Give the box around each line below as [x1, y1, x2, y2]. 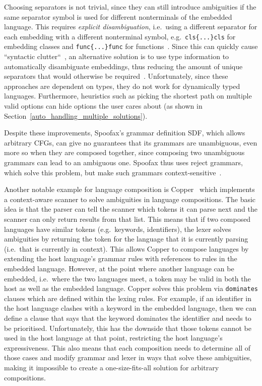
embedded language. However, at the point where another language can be [4, 263, 234, 273]
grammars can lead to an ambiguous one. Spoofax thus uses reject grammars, [4, 157, 243, 168]
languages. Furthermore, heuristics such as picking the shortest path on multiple [4, 90, 252, 101]
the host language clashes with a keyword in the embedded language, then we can [4, 303, 256, 313]
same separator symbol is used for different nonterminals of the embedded [4, 11, 232, 22]
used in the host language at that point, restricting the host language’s [4, 332, 223, 343]
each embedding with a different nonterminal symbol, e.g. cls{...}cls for [4, 31, 236, 41]
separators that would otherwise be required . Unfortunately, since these [4, 71, 228, 81]
